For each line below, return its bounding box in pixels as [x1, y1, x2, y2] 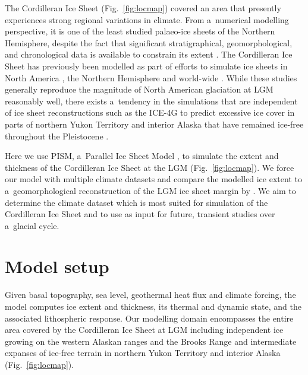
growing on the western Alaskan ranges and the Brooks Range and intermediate [5, 335, 297, 347]
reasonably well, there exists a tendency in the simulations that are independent [5, 94, 298, 107]
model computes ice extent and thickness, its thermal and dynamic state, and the [5, 300, 301, 312]
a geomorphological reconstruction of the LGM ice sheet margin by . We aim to [5, 184, 296, 196]
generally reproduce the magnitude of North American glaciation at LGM [5, 83, 274, 96]
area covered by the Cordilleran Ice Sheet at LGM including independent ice [5, 323, 284, 336]
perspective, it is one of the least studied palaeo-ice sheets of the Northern [5, 25, 275, 37]
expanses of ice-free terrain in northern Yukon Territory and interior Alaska [5, 347, 281, 359]
